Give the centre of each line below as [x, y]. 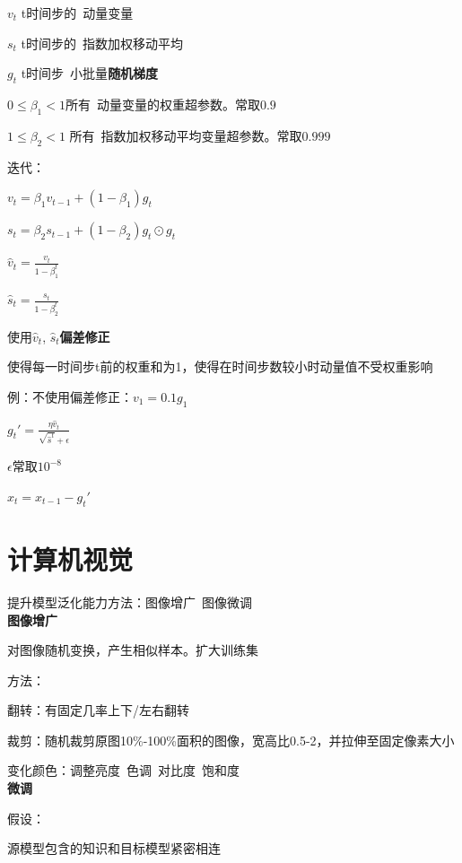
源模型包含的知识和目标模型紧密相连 [114, 848]
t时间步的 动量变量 [77, 13]
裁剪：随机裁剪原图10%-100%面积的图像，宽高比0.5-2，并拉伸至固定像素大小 [231, 740]
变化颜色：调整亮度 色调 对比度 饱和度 [123, 770]
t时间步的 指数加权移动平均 [102, 43]
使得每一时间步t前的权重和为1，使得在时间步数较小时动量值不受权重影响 [220, 366]
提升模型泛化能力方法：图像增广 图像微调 [130, 601]
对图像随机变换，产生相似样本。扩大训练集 [133, 650]
